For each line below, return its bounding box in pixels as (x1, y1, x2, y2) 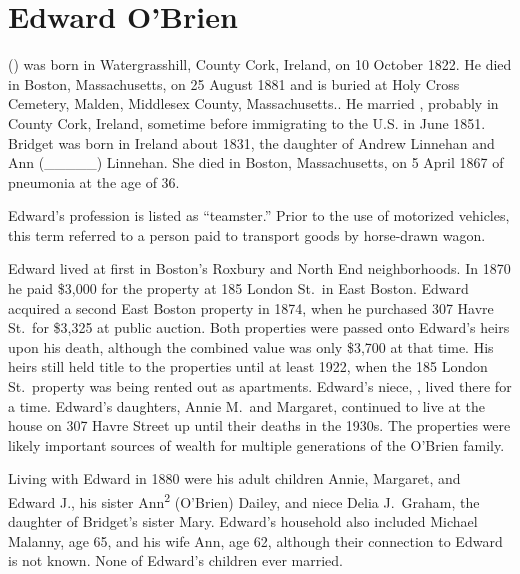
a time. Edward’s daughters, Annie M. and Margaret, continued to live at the (8, 395, 485, 416)
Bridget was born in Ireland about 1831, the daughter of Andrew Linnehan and (8, 132, 495, 153)
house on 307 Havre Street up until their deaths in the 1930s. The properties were (8, 415, 511, 436)
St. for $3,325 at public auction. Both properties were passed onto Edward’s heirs (8, 317, 510, 338)
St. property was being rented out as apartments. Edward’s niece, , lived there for (8, 376, 512, 397)
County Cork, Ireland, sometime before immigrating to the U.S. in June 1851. (8, 112, 486, 133)
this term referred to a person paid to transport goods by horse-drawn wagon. (8, 224, 486, 245)
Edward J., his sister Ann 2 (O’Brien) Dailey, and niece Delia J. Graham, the (8, 489, 480, 512)
